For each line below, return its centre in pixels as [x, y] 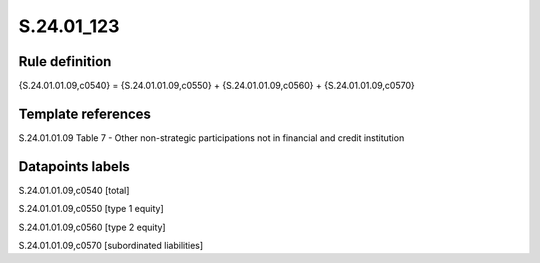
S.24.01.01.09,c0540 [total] [74, 190]
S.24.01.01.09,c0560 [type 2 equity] [92, 227]
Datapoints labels [74, 166]
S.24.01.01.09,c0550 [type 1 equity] [91, 209]
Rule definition [65, 61]
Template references [85, 113]
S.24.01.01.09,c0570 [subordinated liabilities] [111, 246]
